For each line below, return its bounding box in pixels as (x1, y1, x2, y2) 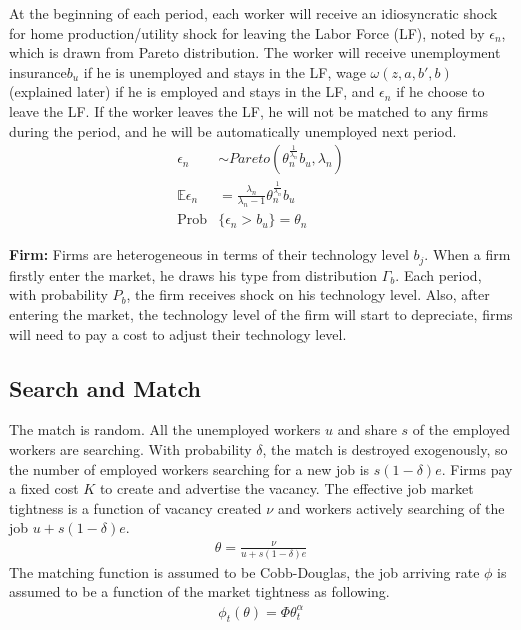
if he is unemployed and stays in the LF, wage (83, 61, 366, 82)
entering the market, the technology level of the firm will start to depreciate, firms (9, 304, 513, 325)
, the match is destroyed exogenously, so (262, 439, 508, 460)
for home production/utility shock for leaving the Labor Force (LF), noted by (9, 22, 485, 43)
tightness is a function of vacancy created (9, 497, 262, 518)
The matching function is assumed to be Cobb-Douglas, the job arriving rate (9, 561, 480, 582)
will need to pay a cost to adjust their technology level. (9, 323, 347, 344)
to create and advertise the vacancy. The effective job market (99, 478, 474, 499)
